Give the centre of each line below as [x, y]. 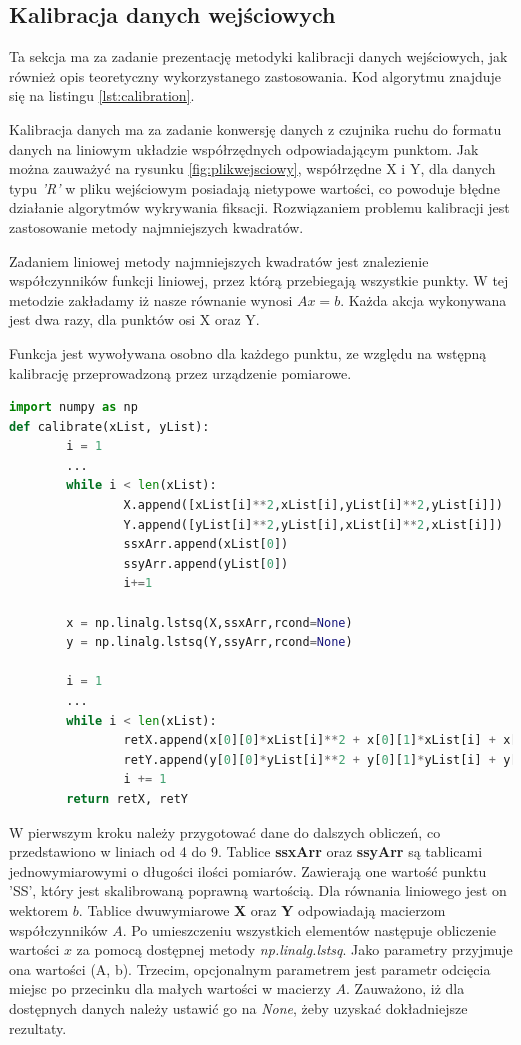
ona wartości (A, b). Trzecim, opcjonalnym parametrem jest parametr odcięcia [250, 968]
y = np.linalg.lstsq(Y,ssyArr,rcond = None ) [209, 642]
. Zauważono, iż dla [405, 988]
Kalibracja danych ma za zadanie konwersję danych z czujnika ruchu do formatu [255, 128]
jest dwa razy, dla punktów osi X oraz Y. [134, 319]
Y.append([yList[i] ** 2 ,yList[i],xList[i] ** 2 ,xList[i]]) [313, 524]
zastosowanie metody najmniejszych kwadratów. [156, 226]
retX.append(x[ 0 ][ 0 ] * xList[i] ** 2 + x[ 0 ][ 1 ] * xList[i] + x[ [320, 740]
